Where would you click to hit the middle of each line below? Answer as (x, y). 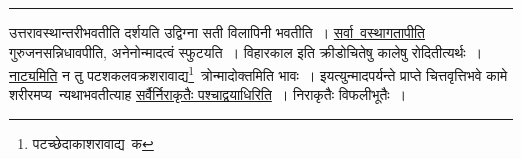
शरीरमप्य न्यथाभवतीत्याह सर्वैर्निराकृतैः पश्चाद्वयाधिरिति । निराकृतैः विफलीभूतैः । (208, 94)
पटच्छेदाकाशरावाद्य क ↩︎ (93, 143)
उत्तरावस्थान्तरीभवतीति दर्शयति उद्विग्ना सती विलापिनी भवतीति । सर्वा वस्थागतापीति (217, 32)
